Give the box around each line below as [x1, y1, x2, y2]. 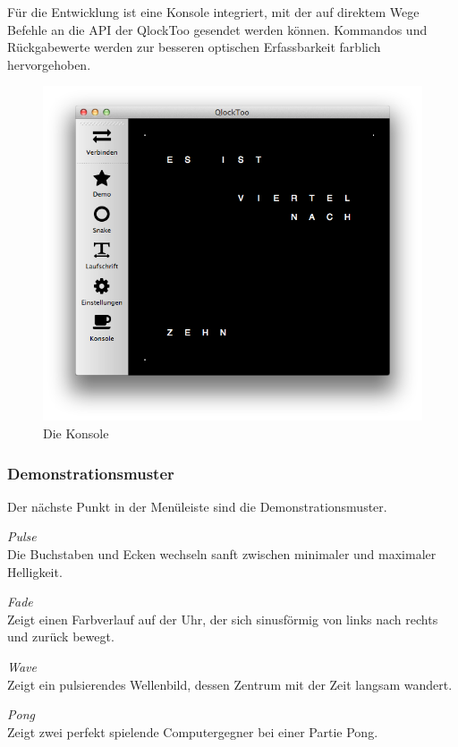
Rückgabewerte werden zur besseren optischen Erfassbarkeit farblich [7, 38, 381, 56]
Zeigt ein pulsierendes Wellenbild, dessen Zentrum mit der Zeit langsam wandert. [7, 675, 453, 693]
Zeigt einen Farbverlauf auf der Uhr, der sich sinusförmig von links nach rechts [7, 609, 438, 628]
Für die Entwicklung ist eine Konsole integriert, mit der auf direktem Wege [7, 3, 420, 21]
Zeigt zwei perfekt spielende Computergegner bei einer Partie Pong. [7, 722, 378, 741]
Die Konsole [43, 424, 109, 442]
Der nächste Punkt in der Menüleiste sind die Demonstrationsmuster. [7, 497, 387, 515]
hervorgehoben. [7, 55, 91, 73]
